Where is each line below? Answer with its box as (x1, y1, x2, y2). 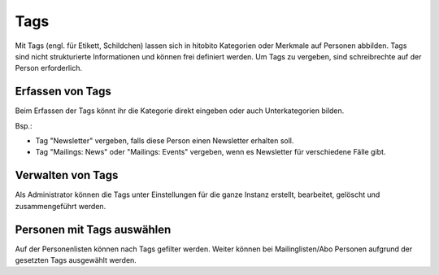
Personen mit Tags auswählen (15, 222, 172, 236)
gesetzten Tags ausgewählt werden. (15, 255, 137, 264)
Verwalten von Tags (15, 168, 119, 182)
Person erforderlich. (15, 63, 83, 73)
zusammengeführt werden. (15, 201, 106, 211)
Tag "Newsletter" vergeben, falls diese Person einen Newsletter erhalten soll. (35, 136, 294, 146)
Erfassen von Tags (15, 85, 111, 98)
